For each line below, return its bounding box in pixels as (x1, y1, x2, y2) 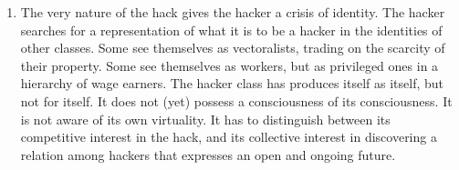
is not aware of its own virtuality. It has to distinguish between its (20, 109, 391, 128)
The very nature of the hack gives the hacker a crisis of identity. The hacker (20, 3, 445, 21)
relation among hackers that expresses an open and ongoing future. (20, 145, 396, 164)
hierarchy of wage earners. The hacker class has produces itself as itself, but (20, 74, 443, 93)
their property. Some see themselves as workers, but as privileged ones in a (20, 55, 439, 75)
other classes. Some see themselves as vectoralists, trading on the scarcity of (20, 38, 445, 57)
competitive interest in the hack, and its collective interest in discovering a (20, 127, 437, 146)
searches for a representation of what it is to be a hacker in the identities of (20, 20, 443, 39)
